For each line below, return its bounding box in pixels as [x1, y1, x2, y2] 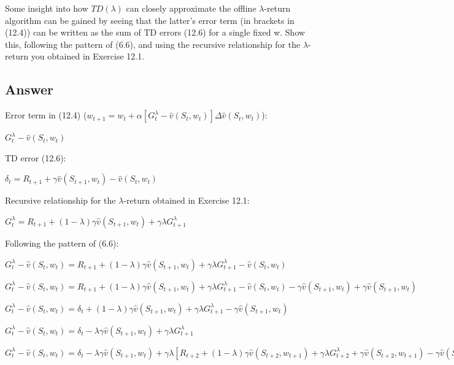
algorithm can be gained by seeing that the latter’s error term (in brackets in [5, 13, 294, 26]
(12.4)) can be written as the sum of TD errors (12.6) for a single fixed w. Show [5, 26, 306, 39]
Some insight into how [5, 2, 88, 14]
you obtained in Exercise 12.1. [31, 50, 145, 63]
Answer [5, 80, 54, 99]
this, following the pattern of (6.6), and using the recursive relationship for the [5, 37, 301, 50]
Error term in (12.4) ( [5, 109, 87, 121]
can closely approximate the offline [126, 2, 256, 14]
